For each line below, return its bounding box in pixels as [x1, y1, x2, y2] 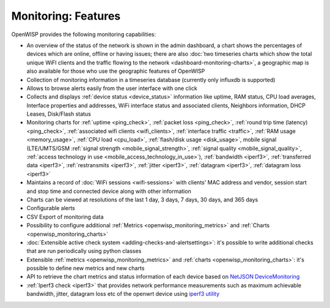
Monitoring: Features [11, 9, 121, 23]
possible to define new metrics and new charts [26, 265, 145, 272]
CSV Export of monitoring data [26, 213, 104, 220]
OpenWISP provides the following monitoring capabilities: [11, 31, 156, 38]
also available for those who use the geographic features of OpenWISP [26, 67, 205, 75]
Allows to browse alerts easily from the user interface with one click [26, 85, 198, 92]
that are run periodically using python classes [26, 247, 142, 255]
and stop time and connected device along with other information [26, 187, 192, 195]
